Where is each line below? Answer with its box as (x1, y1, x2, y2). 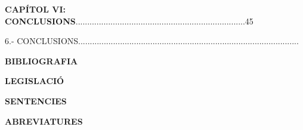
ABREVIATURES (5, 114, 83, 127)
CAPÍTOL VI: (5, 3, 66, 15)
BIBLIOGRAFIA (5, 54, 78, 67)
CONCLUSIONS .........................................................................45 (5, 14, 253, 27)
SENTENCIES (5, 94, 67, 107)
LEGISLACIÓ (5, 75, 64, 87)
